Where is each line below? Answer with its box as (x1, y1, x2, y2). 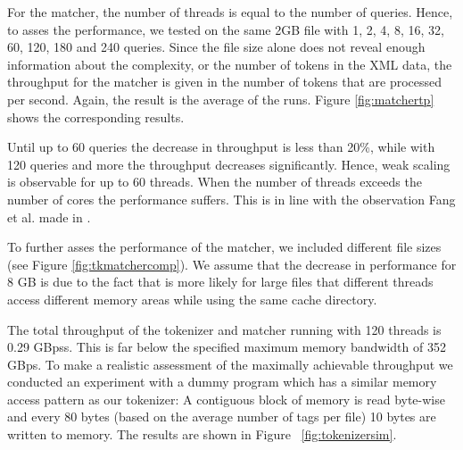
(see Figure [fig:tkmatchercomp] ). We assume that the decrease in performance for (7, 254, 457, 273)
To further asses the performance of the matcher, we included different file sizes (7, 237, 442, 256)
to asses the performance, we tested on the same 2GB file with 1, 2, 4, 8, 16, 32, (7, 20, 444, 38)
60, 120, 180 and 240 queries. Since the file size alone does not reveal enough (7, 37, 426, 56)
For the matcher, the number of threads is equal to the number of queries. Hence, (7, 3, 453, 21)
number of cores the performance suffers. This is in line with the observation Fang (7, 189, 456, 208)
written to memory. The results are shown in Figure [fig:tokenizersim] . (7, 425, 397, 444)
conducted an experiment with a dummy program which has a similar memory (7, 372, 437, 391)
